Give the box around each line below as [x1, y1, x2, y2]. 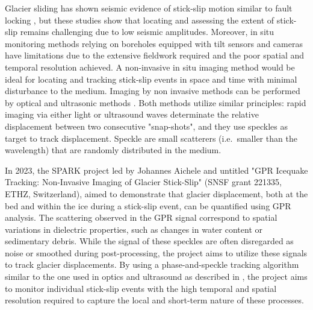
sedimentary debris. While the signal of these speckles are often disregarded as [5, 235, 294, 247]
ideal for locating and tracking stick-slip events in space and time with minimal [5, 72, 297, 85]
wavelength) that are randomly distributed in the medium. [5, 144, 222, 156]
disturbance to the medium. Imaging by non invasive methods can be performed [5, 84, 300, 97]
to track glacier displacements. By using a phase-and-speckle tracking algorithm [5, 258, 299, 271]
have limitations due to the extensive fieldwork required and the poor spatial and [5, 49, 305, 62]
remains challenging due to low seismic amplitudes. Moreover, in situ [20, 25, 274, 38]
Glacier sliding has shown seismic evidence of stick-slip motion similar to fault [5, 2, 293, 14]
